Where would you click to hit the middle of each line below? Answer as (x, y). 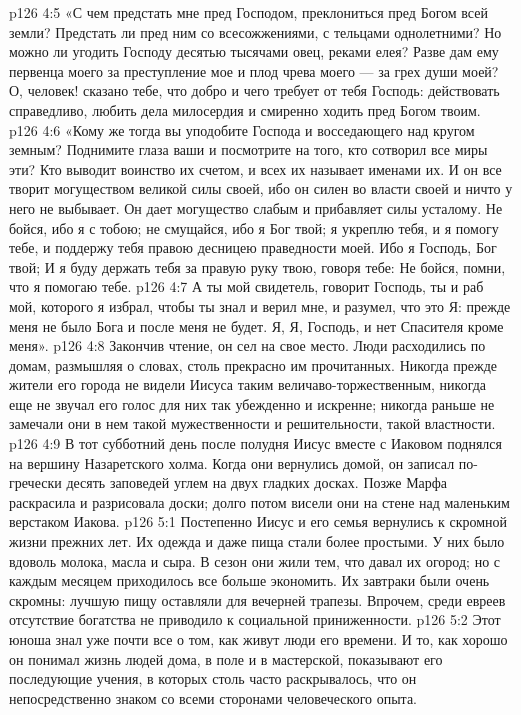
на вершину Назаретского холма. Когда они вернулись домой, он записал (232, 462)
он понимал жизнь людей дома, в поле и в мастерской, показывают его (226, 658)
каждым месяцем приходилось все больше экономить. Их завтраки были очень (249, 580)
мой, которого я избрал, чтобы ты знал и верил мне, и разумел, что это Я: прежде (260, 305)
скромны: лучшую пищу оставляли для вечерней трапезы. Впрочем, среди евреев (257, 599)
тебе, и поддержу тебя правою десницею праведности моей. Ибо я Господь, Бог (253, 247)
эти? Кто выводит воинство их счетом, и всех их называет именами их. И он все (255, 168)
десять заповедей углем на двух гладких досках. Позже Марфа (257, 482)
